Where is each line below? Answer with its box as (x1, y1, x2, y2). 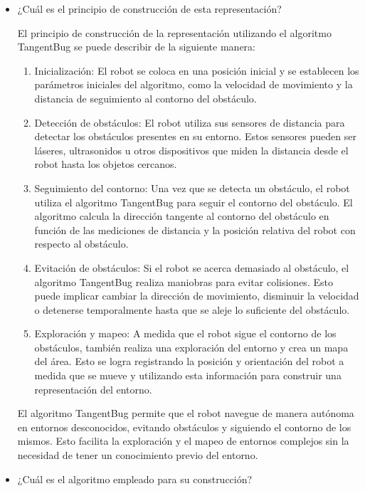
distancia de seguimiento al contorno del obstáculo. (34, 90, 257, 105)
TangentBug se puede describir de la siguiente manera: (17, 39, 255, 54)
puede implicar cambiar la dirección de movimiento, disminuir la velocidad (34, 288, 359, 303)
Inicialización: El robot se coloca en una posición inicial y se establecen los (34, 63, 359, 78)
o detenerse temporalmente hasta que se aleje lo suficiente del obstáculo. (34, 302, 350, 317)
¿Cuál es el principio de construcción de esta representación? (17, 1, 282, 16)
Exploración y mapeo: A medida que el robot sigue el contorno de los (34, 326, 337, 341)
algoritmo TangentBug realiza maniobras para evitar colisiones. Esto (34, 274, 333, 289)
